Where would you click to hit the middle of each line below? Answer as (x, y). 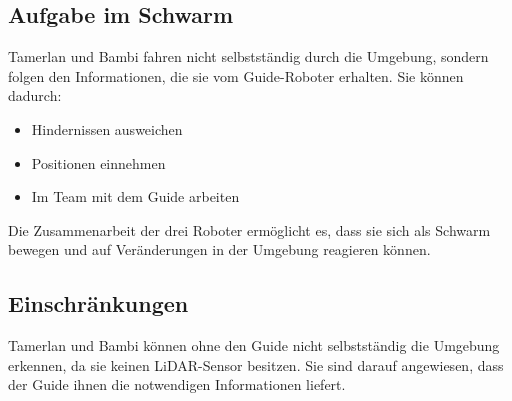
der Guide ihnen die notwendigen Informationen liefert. (177, 384)
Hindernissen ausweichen (107, 128)
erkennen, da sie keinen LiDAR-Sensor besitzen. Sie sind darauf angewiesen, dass (256, 364)
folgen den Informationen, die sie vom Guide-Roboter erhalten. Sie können (236, 75)
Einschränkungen (98, 303)
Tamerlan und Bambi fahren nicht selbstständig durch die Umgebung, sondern (248, 56)
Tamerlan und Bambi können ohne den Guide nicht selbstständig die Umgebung (254, 345)
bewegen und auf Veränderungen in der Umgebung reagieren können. (219, 249)
